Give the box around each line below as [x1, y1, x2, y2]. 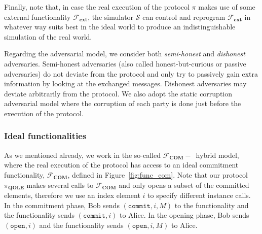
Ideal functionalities [4, 129, 87, 142]
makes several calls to [26, 179, 94, 190]
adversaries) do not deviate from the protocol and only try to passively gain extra [4, 68, 258, 79]
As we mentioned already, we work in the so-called [4, 149, 161, 160]
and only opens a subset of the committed [119, 179, 249, 190]
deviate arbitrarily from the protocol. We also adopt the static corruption [4, 88, 233, 98]
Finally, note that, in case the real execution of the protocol [4, 2, 190, 12]
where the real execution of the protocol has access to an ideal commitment [4, 159, 239, 170]
